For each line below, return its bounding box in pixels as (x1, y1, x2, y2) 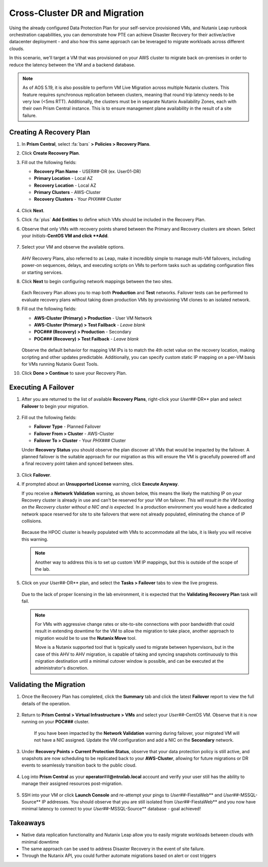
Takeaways (9, 819, 46, 827)
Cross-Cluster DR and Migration (9, 7, 144, 18)
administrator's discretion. (35, 665, 89, 671)
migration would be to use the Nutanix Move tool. (35, 635, 137, 641)
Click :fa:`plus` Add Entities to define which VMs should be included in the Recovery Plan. (21, 217, 206, 223)
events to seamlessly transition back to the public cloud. (21, 762, 136, 768)
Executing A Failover (9, 383, 74, 392)
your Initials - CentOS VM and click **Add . (21, 233, 109, 239)
